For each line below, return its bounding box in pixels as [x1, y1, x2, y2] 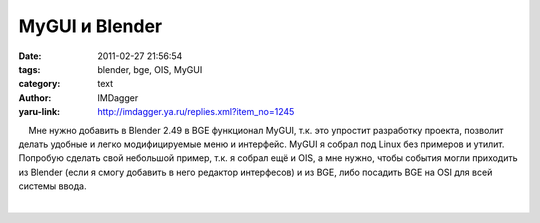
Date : [18, 50, 42, 62]
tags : [18, 63, 41, 75]
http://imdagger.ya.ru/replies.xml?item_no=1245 [97, 106, 295, 118]
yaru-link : [18, 106, 60, 118]
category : [18, 78, 61, 90]
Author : [18, 91, 52, 104]
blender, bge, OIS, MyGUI [97, 63, 203, 75]
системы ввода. [18, 180, 87, 192]
